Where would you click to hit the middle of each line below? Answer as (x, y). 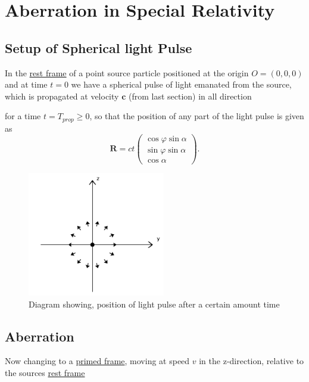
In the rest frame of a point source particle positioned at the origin (127, 72)
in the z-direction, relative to (252, 361)
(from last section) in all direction (190, 96)
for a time (23, 116)
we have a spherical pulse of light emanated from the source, (181, 84)
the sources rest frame (45, 373)
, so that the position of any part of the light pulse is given (197, 116)
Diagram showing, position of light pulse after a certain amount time (154, 304)
